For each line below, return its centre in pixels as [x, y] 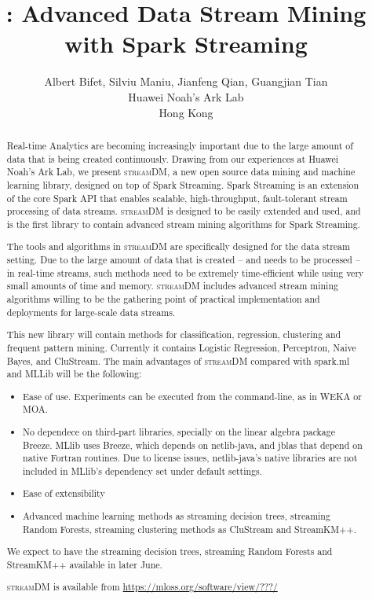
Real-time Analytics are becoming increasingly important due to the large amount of [180, 145]
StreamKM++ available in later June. [84, 564]
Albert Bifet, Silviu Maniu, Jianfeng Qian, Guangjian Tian [186, 81]
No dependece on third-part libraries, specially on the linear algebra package [179, 431]
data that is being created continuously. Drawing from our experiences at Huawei [173, 158]
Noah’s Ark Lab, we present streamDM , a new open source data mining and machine [181, 172]
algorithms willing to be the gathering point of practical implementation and [163, 299]
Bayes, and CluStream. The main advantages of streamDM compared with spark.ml [178, 360]
